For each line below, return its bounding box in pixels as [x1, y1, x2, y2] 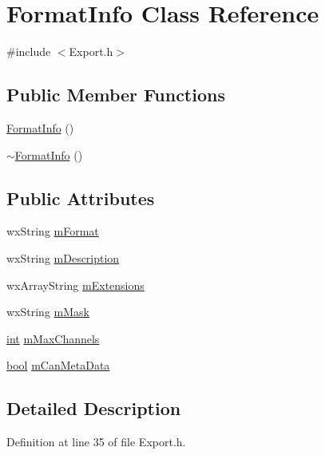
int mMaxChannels [6, 330, 100, 346]
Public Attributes [6, 185, 155, 210]
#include [6, 43, 51, 60]
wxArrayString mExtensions [6, 276, 145, 293]
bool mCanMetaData [6, 357, 110, 374]
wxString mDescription [6, 249, 120, 266]
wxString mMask [6, 303, 89, 320]
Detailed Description [6, 396, 181, 421]
